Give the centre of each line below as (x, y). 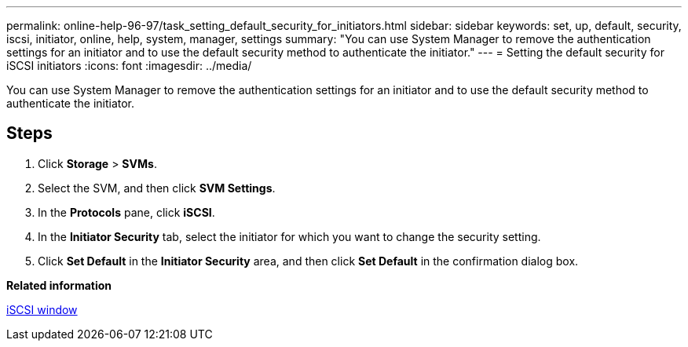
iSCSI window (42, 309)
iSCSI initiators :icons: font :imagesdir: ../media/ (129, 66)
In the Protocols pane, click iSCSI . (126, 212)
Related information (59, 285)
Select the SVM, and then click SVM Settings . (157, 188)
